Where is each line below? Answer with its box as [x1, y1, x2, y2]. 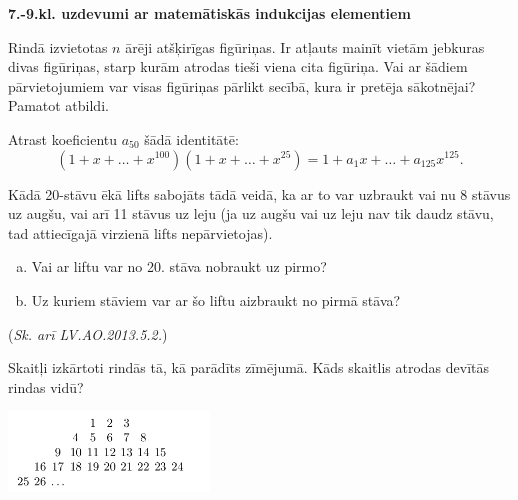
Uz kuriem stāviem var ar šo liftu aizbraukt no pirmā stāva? [31, 289, 401, 310]
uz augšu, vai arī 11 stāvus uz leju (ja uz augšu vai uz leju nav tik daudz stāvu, [8, 203, 494, 224]
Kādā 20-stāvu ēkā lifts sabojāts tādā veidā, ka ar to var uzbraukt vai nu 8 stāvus [8, 183, 511, 204]
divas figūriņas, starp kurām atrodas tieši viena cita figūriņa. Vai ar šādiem [8, 56, 468, 77]
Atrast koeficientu [8, 128, 118, 149]
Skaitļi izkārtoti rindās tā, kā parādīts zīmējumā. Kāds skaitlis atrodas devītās [8, 357, 490, 378]
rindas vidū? [8, 376, 84, 397]
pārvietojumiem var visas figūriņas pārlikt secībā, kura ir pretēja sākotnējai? [8, 75, 476, 96]
